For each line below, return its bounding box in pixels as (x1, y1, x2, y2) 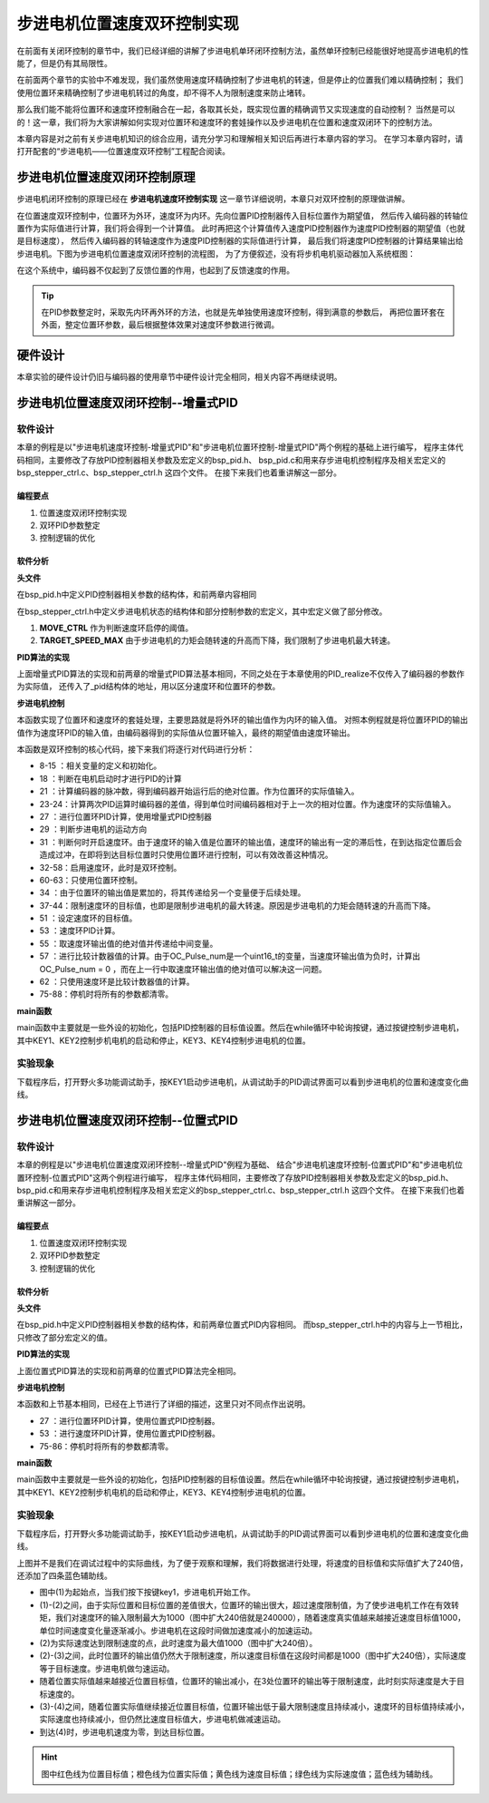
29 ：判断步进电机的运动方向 (39, 824, 148, 834)
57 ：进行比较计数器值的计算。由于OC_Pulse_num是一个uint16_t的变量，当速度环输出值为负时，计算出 (39, 950, 421, 961)
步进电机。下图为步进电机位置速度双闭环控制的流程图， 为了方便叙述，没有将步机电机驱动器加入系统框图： (16, 248, 416, 258)
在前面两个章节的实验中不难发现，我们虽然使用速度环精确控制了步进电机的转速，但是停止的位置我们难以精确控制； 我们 (16, 74, 464, 85)
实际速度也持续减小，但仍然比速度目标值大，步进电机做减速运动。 (39, 1714, 285, 1725)
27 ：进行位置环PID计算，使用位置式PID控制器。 (39, 1415, 221, 1426)
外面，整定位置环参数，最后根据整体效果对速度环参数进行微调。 (41, 319, 280, 330)
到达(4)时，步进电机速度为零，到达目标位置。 (39, 1726, 210, 1737)
